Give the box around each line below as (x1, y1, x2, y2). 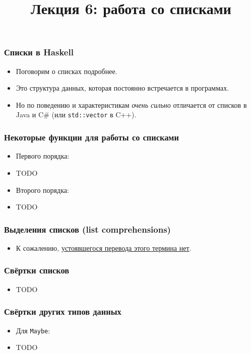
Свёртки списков (4, 264, 70, 276)
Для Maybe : (16, 325, 50, 335)
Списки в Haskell (4, 46, 74, 58)
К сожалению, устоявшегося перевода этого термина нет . (16, 242, 192, 253)
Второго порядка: (16, 184, 69, 195)
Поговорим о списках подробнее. (16, 65, 117, 76)
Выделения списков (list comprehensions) (4, 223, 171, 235)
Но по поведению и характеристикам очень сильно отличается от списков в (16, 99, 247, 110)
